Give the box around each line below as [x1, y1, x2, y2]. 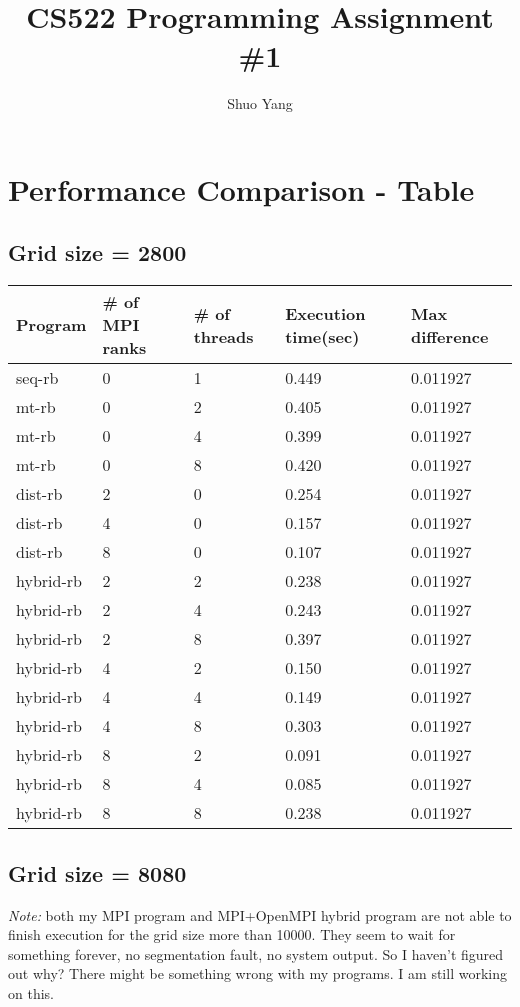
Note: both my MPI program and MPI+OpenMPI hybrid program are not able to [8, 904, 512, 925]
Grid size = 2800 [8, 237, 187, 268]
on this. [8, 982, 54, 1003]
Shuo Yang [227, 93, 293, 114]
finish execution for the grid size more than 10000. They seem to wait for [8, 924, 456, 945]
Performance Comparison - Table [8, 168, 475, 209]
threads [193, 324, 254, 348]
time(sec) [285, 324, 360, 348]
